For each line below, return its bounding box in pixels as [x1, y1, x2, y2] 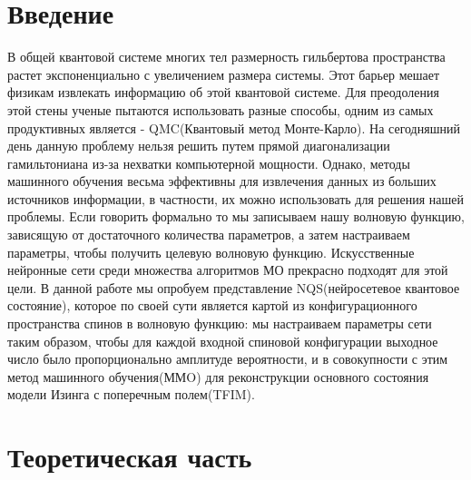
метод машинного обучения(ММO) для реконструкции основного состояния [7, 367, 429, 386]
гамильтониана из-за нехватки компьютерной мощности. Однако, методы [7, 153, 410, 172]
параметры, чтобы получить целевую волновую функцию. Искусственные [7, 242, 415, 261]
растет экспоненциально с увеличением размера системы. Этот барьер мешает [7, 64, 440, 83]
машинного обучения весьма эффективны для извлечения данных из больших [7, 171, 437, 191]
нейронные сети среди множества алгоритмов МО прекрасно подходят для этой [7, 260, 448, 279]
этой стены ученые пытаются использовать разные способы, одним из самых [7, 100, 434, 119]
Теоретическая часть [7, 438, 252, 475]
